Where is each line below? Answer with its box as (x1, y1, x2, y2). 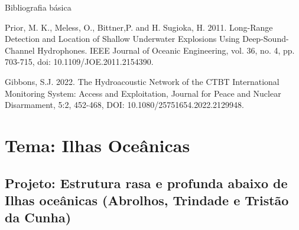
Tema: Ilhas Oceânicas (5, 133, 190, 157)
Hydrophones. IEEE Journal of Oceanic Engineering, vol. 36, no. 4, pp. (37, 44, 295, 56)
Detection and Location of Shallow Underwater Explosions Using (5, 32, 240, 45)
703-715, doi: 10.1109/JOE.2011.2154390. (5, 55, 154, 68)
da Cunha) (5, 208, 71, 226)
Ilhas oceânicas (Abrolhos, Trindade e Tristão (5, 190, 289, 209)
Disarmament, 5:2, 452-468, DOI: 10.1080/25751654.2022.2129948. (5, 98, 244, 111)
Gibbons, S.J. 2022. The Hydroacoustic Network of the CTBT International (5, 75, 279, 87)
